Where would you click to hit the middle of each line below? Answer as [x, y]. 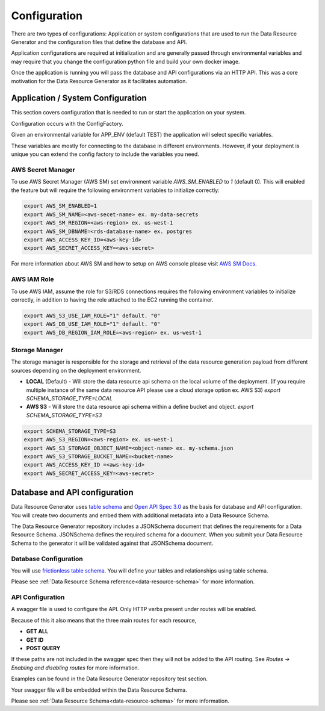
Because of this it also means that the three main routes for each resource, [104, 620]
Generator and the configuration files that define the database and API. [99, 42]
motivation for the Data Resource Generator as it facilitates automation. [99, 81]
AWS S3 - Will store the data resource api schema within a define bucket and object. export [140, 407]
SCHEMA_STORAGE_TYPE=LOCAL [69, 399]
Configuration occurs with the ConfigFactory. [67, 123]
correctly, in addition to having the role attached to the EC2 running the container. [112, 300]
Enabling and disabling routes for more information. [75, 668]
